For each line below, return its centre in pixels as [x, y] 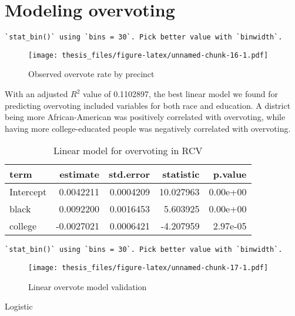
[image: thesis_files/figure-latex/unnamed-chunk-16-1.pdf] [148, 55]
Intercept [28, 192]
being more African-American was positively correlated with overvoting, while [145, 117]
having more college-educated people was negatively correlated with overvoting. [148, 128]
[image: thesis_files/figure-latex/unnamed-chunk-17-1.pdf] [148, 268]
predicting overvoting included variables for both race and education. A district [148, 105]
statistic [181, 174]
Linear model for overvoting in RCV [128, 151]
